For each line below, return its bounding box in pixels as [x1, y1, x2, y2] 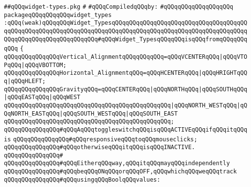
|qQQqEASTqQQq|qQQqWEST [4, 94, 81, 101]
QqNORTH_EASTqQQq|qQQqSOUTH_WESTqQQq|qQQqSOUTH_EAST [4, 110, 178, 117]
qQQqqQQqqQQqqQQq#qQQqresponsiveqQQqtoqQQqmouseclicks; [13, 136, 198, 143]
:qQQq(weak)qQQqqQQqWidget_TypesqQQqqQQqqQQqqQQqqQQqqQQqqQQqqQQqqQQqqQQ [4, 19, 248, 27]
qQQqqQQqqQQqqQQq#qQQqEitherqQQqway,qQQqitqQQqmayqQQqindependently [4, 160, 230, 167]
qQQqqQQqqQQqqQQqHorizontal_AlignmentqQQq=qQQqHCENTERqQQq [4, 69, 199, 77]
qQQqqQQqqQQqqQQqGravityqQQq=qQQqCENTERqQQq [4, 85, 150, 93]
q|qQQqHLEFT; [4, 77, 46, 85]
